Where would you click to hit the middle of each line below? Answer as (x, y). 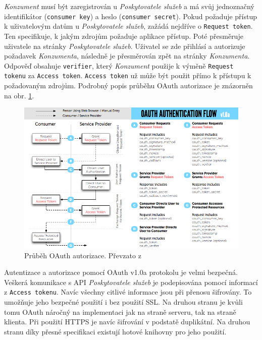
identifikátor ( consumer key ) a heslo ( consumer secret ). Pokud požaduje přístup (131, 16)
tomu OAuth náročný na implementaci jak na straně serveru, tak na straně (120, 311)
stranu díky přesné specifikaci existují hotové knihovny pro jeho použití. (115, 331)
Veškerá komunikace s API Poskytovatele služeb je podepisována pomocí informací (131, 282)
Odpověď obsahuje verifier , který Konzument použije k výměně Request (119, 65)
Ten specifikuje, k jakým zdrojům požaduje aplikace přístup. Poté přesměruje (124, 36)
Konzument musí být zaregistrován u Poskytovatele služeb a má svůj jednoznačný (129, 6)
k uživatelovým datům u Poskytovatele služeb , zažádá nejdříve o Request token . (128, 26)
